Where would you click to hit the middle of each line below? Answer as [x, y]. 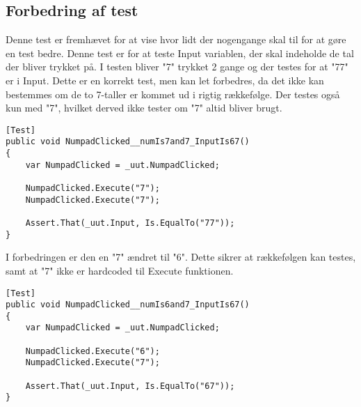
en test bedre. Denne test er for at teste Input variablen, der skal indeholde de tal [180, 53]
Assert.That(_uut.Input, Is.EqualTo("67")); [130, 386]
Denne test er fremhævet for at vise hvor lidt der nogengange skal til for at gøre [176, 39]
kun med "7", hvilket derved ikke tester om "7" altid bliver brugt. [144, 108]
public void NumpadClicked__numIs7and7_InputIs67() [128, 142]
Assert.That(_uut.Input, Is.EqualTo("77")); [130, 223]
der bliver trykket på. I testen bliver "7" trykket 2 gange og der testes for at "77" [177, 67]
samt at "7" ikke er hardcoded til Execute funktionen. [120, 270]
